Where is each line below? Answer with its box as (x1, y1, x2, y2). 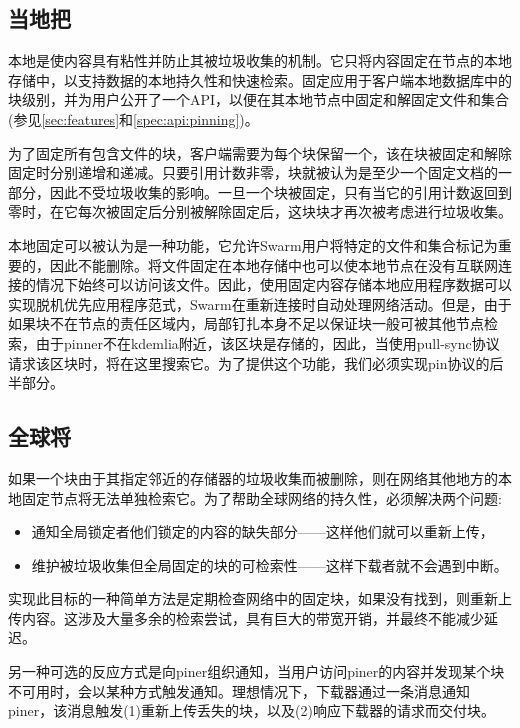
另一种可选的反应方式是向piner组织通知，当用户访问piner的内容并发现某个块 (8, 661, 505, 682)
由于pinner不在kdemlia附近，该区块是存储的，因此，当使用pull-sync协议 (35, 332, 500, 353)
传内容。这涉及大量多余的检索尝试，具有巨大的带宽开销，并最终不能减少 (8, 607, 484, 628)
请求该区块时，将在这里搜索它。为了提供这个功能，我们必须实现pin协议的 (8, 352, 490, 373)
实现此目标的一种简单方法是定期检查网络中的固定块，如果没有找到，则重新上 (8, 588, 512, 609)
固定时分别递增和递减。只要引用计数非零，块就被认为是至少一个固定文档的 (8, 162, 498, 183)
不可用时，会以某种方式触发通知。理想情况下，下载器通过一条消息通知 (8, 680, 470, 701)
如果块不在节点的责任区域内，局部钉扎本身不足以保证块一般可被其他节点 (8, 313, 484, 334)
